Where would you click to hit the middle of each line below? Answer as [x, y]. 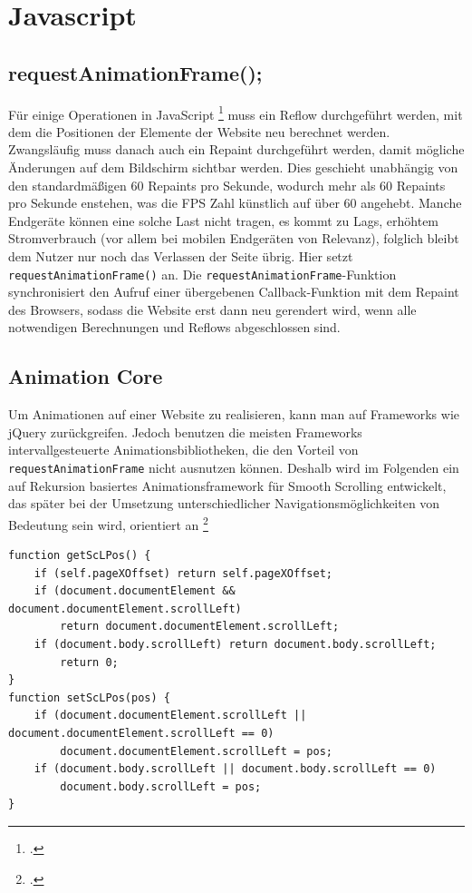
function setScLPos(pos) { [89, 697]
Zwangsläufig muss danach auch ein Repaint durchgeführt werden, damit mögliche [236, 149]
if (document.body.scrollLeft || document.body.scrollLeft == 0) [235, 769]
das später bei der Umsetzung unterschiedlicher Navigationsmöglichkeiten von [224, 503]
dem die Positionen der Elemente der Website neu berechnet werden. [199, 131]
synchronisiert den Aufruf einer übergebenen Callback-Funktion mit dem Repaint [234, 292]
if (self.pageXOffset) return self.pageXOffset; [183, 573]
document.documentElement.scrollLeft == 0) [141, 734]
